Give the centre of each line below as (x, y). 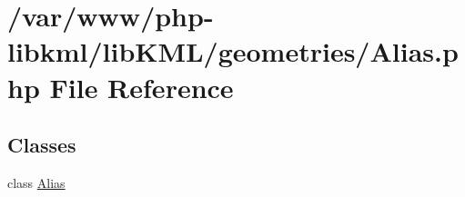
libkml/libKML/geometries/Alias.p (233, 51)
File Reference (142, 87)
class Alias (36, 182)
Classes (42, 145)
